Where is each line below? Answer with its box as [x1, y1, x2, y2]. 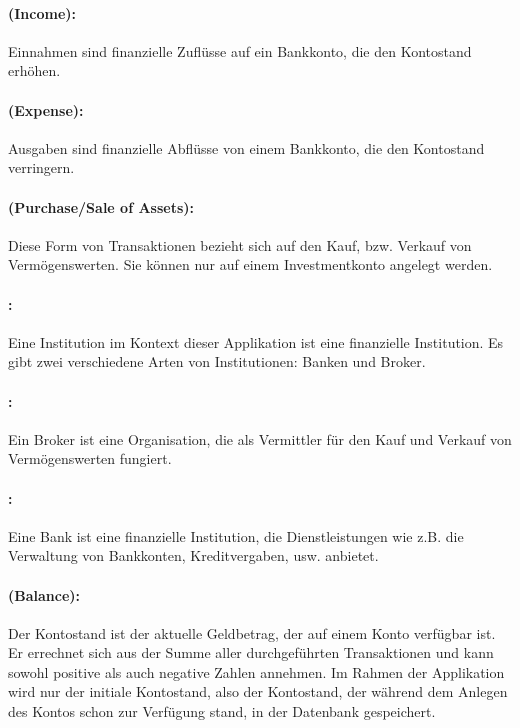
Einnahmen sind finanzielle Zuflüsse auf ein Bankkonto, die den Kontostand [8, 40, 472, 61]
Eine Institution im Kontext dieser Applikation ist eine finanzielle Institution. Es [8, 331, 504, 352]
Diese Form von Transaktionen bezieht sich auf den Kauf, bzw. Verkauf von [8, 234, 472, 255]
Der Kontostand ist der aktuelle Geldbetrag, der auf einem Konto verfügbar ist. [8, 622, 496, 643]
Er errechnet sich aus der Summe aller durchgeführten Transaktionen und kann [8, 642, 494, 663]
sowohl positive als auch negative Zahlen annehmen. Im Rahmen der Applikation [8, 661, 505, 682]
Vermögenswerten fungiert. [8, 448, 172, 469]
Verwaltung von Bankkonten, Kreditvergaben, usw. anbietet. [8, 545, 379, 566]
